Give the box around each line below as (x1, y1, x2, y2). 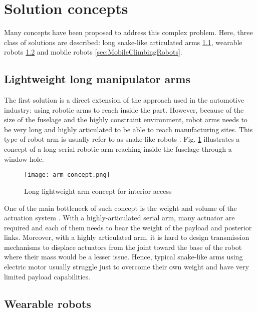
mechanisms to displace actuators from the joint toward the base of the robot (4, 241, 242, 252)
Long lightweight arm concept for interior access (24, 185, 172, 196)
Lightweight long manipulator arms (4, 71, 190, 87)
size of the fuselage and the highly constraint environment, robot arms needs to (4, 114, 247, 125)
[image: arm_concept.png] (24, 171, 110, 179)
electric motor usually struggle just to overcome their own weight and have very (4, 261, 249, 272)
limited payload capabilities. (4, 271, 90, 281)
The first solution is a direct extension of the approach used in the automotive (4, 95, 244, 105)
